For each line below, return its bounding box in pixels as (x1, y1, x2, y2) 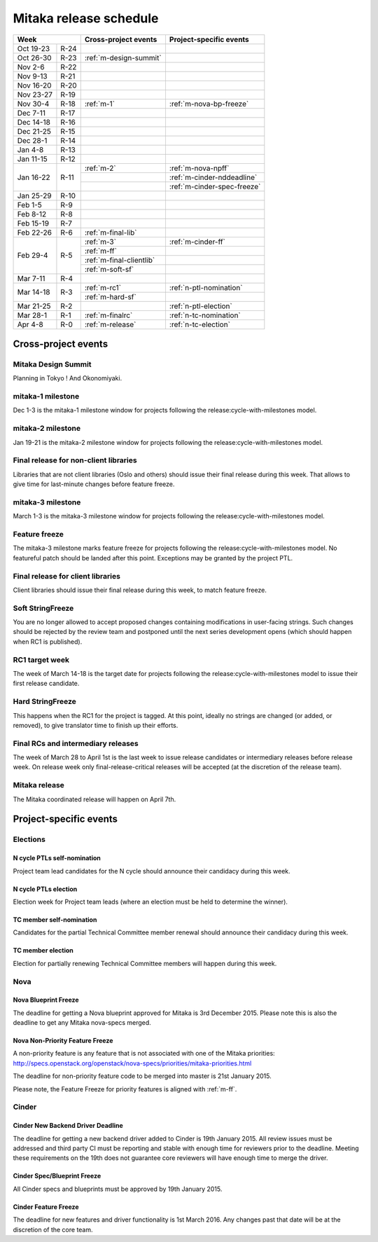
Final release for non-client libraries (13, 455, 137, 465)
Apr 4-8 (17, 319, 43, 329)
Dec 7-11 (17, 108, 45, 118)
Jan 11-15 (17, 154, 48, 164)
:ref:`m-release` (84, 319, 136, 329)
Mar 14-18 (17, 287, 50, 297)
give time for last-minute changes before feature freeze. (13, 480, 175, 488)
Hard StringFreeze (13, 697, 77, 707)
